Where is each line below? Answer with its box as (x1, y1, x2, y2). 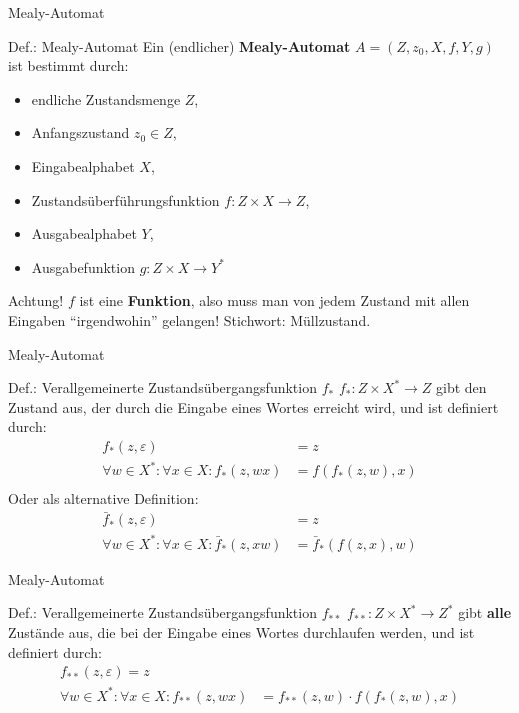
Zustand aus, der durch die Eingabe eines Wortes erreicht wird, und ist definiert (8, 396, 499, 417)
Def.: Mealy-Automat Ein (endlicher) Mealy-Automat (8, 35, 351, 56)
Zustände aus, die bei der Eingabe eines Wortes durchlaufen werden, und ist (8, 622, 475, 643)
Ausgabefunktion (31, 256, 135, 277)
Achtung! (8, 290, 64, 311)
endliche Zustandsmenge (31, 88, 181, 109)
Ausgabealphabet (31, 223, 137, 244)
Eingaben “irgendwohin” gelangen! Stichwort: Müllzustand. (8, 309, 371, 330)
